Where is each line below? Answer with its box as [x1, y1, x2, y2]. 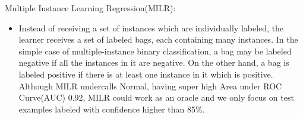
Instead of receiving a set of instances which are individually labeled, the [18, 21, 284, 34]
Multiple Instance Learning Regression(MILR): [5, 2, 176, 14]
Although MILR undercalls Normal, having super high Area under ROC [18, 79, 282, 92]
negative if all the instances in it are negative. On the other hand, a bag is [18, 56, 289, 69]
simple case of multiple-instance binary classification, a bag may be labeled [18, 44, 292, 57]
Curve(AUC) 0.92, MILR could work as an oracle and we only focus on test [18, 91, 294, 104]
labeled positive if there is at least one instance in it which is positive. [18, 67, 273, 80]
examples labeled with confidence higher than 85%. [18, 102, 205, 115]
